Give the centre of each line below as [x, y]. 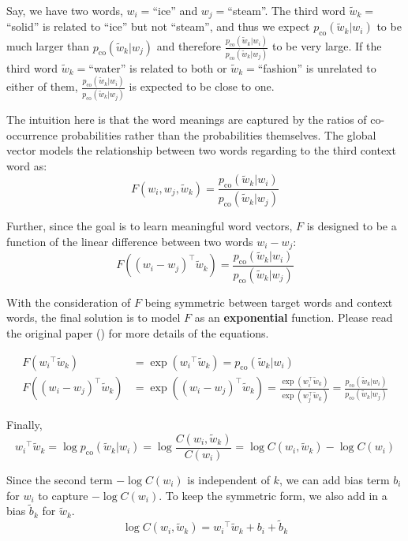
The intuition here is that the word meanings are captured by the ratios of [187, 119]
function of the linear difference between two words [130, 241]
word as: [27, 165]
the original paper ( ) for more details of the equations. [138, 333]
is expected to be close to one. [202, 86]
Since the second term [60, 479]
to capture [63, 495]
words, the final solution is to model [94, 317]
